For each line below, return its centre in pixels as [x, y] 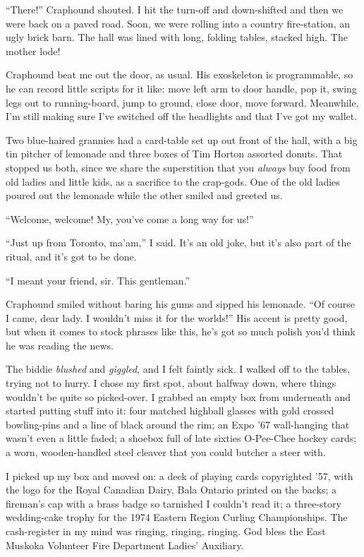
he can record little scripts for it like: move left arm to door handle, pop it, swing [181, 88]
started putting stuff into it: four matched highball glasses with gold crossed [170, 411]
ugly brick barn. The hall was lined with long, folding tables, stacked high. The [177, 37]
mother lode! [33, 50]
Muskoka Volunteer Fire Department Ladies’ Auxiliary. [125, 545]
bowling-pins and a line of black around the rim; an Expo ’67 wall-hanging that [178, 424]
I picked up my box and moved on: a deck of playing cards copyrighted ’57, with [180, 475]
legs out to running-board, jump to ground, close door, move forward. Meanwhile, [182, 102]
